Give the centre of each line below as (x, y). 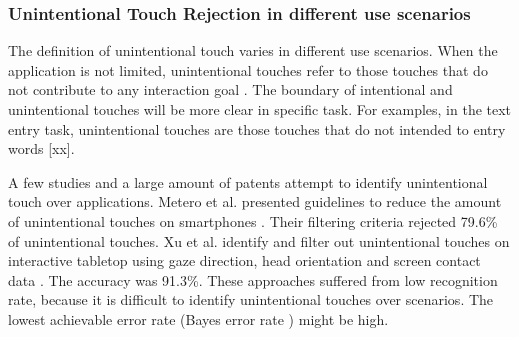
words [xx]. (41, 148)
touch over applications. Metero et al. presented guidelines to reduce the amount (255, 201)
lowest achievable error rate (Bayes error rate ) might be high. (198, 318)
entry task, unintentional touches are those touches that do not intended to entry (257, 128)
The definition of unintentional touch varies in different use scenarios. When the (253, 50)
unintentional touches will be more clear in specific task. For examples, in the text (260, 109)
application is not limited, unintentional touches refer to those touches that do (248, 69)
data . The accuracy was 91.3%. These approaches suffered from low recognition (253, 279)
